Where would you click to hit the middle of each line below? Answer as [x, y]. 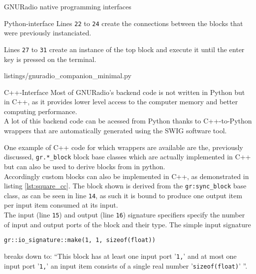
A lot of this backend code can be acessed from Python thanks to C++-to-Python [128, 121]
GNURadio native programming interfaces [68, 6]
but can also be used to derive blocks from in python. [85, 166]
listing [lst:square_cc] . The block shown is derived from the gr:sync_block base [125, 186]
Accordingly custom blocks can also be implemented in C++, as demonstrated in [127, 176]
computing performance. [41, 111]
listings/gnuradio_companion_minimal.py [68, 76]
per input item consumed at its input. [61, 205]
